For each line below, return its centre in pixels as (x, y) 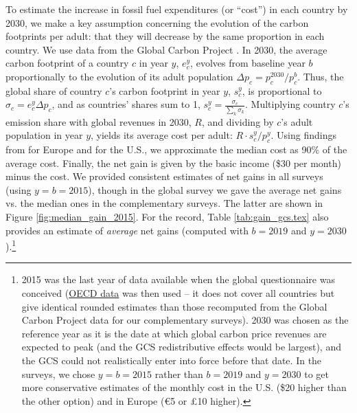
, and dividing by (238, 121)
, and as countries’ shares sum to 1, (126, 104)
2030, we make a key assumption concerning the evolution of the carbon (157, 22)
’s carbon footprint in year (165, 90)
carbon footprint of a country (67, 63)
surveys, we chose (58, 373)
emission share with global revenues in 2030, (99, 121)
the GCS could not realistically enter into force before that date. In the (172, 360)
